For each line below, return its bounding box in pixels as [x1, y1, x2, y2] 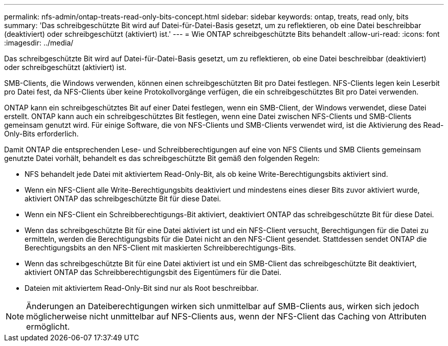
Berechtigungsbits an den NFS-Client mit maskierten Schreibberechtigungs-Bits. [25, 243, 296, 252]
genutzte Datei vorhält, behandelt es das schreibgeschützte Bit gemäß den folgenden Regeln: [4, 154, 320, 163]
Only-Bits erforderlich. [4, 129, 79, 138]
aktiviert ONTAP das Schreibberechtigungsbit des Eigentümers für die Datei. [25, 268, 282, 276]
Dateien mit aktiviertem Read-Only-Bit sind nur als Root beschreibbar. [25, 284, 259, 292]
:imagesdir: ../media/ [4, 38, 74, 47]
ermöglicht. [26, 321, 70, 332]
